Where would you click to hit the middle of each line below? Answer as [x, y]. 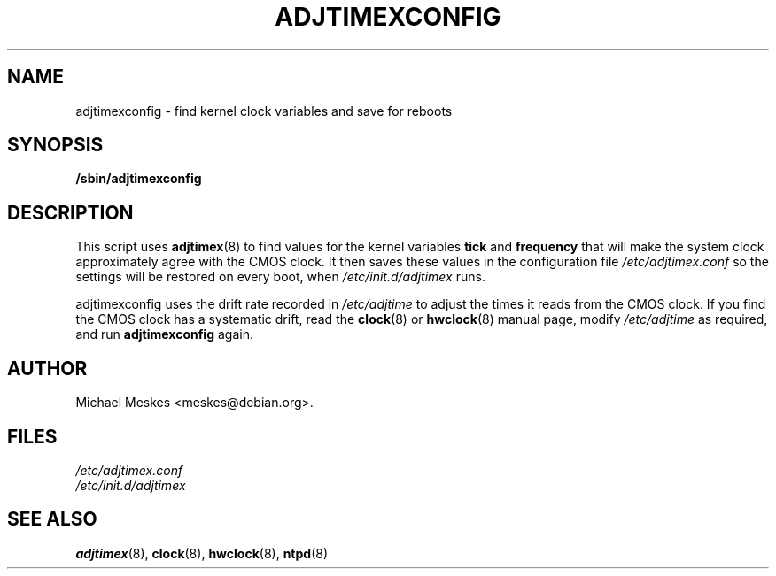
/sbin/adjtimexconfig [139, 179]
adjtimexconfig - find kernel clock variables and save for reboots [264, 111]
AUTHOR [47, 368]
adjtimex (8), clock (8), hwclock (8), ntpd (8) [202, 553]
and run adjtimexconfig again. [164, 334]
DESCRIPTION [70, 212]
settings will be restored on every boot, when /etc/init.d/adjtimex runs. [280, 277]
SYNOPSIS [55, 145]
